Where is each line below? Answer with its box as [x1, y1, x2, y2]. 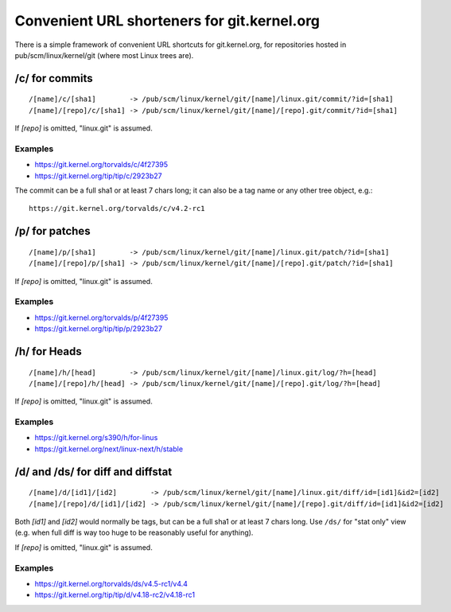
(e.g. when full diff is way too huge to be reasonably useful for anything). [14, 528, 254, 537]
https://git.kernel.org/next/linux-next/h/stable [34, 444, 183, 454]
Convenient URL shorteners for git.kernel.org [14, 12, 321, 29]
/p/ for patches [14, 224, 91, 238]
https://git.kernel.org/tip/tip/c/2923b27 [34, 171, 162, 181]
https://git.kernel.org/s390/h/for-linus [34, 433, 158, 442]
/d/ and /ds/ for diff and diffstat [14, 465, 173, 478]
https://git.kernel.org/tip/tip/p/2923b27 [34, 324, 163, 333]
